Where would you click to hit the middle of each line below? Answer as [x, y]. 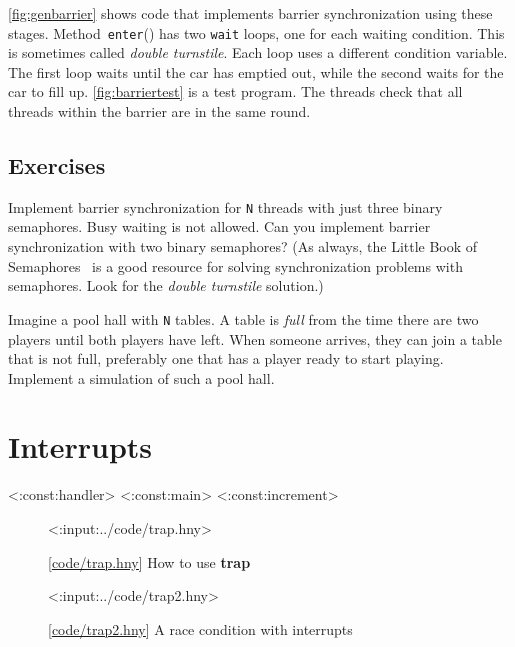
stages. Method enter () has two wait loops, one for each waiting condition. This [256, 32]
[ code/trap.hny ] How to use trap [149, 561]
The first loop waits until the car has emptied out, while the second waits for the [256, 71]
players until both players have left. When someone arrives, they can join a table [255, 338]
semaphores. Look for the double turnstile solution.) [166, 285]
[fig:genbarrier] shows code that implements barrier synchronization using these [250, 13]
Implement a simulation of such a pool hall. [141, 377]
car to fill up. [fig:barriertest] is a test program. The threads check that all [235, 91]
